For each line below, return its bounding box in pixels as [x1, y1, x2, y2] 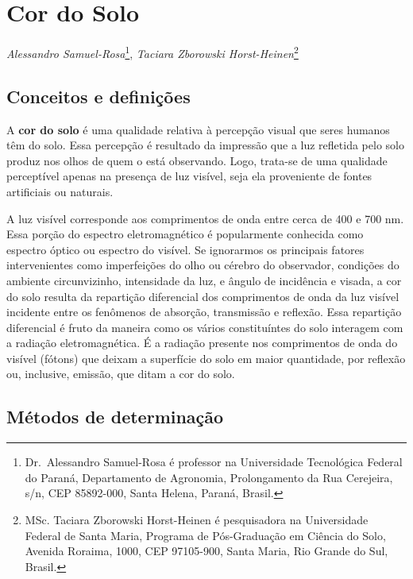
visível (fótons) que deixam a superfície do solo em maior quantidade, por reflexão [6, 349, 406, 366]
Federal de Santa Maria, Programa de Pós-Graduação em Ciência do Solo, [25, 527, 386, 543]
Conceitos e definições [6, 83, 191, 108]
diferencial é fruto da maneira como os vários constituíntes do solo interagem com [6, 318, 403, 335]
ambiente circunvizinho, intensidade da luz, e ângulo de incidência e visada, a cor [6, 272, 402, 288]
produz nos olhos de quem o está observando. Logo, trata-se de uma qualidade [6, 152, 388, 168]
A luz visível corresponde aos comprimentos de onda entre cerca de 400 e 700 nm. [6, 210, 404, 226]
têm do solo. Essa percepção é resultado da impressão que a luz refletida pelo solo [6, 137, 404, 153]
